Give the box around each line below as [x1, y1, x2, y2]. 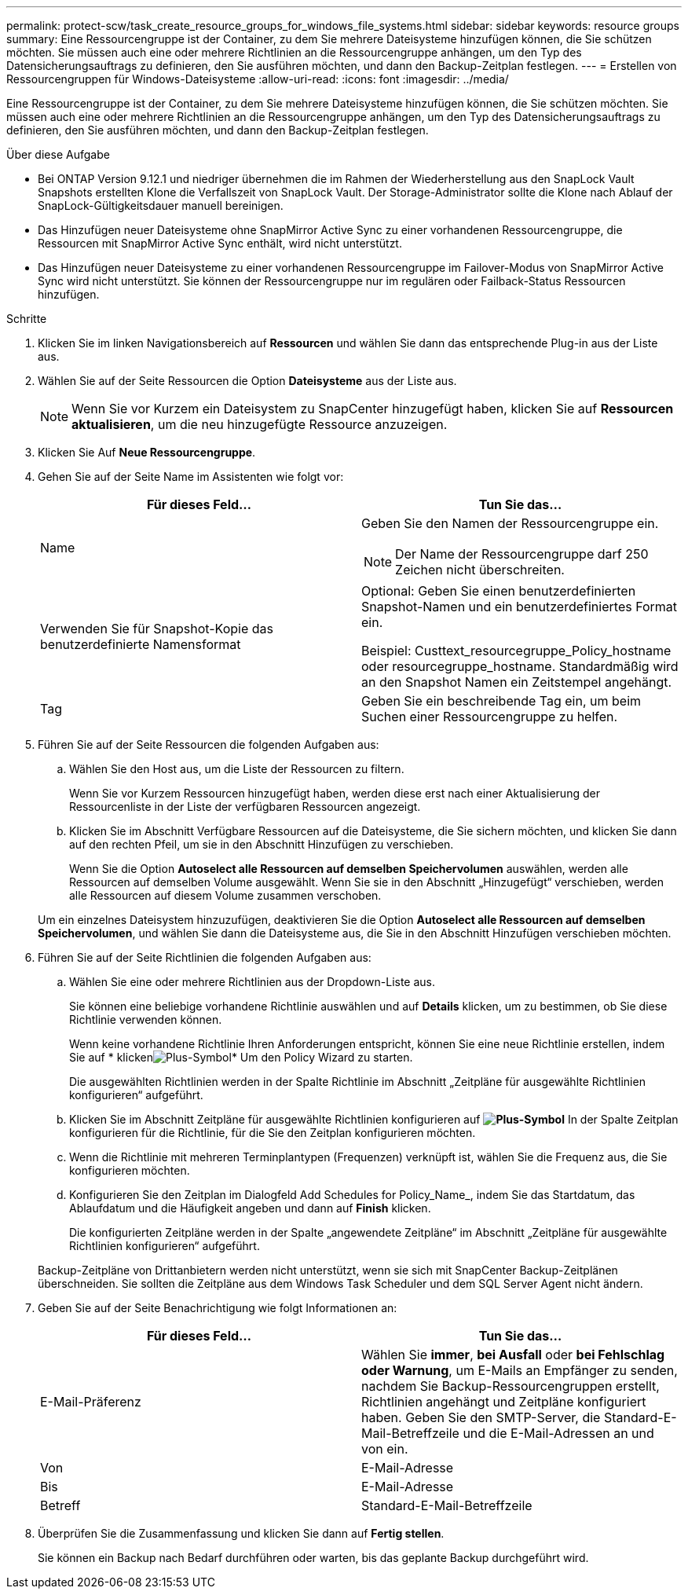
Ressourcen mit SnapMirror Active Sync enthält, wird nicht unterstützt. [38, 236, 402, 250]
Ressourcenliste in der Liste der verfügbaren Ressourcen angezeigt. [69, 800, 421, 813]
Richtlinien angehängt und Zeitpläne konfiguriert [361, 1394, 646, 1410]
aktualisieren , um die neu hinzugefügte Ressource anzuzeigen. [71, 416, 448, 432]
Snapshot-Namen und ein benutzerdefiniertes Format [361, 599, 678, 614]
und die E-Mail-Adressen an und [463, 1425, 654, 1441]
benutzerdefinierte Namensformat [40, 636, 241, 652]
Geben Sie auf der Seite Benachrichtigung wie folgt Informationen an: [38, 1301, 397, 1314]
